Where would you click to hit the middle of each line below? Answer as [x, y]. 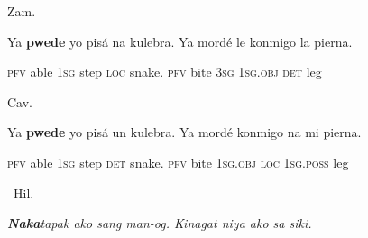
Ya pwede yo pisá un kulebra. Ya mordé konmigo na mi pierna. [184, 132]
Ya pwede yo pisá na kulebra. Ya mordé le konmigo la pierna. [180, 41]
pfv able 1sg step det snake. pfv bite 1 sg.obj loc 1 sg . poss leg [178, 162]
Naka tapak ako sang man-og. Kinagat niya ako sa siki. [160, 223]
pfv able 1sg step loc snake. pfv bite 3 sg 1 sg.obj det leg [165, 72]
